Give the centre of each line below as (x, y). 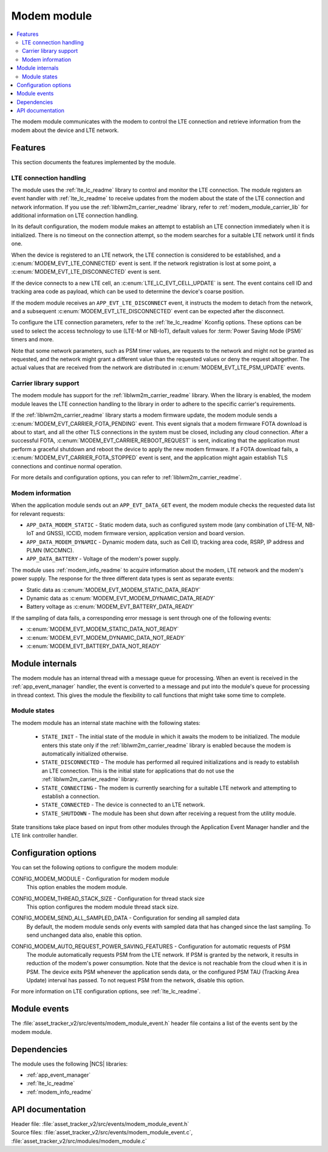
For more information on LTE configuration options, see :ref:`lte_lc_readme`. (106, 991)
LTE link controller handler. (45, 836)
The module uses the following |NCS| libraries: (70, 1064)
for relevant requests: (38, 513)
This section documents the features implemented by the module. (94, 162)
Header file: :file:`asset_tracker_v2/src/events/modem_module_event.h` (100, 1124)
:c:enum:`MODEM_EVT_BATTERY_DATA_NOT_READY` (94, 646)
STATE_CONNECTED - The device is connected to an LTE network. (123, 805)
